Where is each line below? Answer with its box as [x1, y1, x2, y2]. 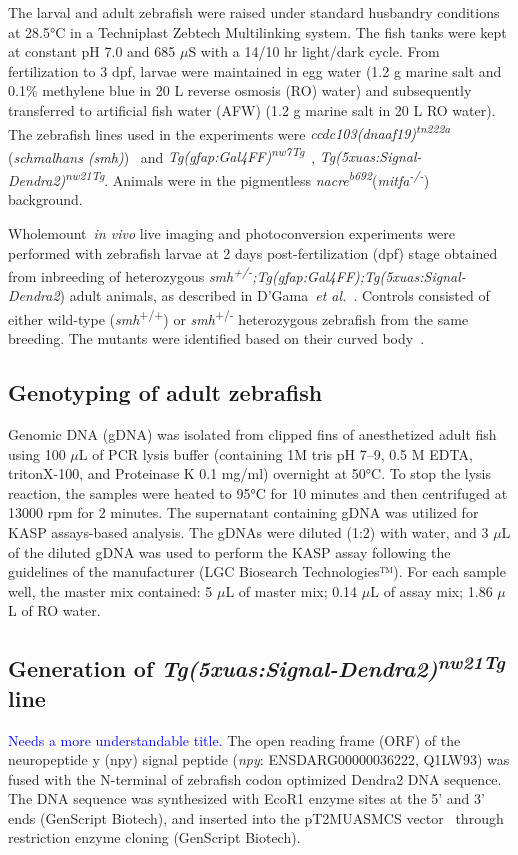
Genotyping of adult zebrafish [8, 377, 323, 408]
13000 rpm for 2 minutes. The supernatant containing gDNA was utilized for [8, 502, 479, 523]
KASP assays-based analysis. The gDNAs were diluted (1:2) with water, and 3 [8, 521, 489, 542]
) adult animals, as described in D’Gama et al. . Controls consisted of [59, 285, 490, 306]
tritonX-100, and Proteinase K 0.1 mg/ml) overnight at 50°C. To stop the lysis [8, 463, 492, 484]
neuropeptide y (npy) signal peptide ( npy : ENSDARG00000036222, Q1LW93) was [8, 749, 510, 770]
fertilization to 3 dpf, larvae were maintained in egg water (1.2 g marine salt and [8, 60, 502, 81]
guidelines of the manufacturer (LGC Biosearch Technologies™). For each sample [8, 561, 506, 582]
